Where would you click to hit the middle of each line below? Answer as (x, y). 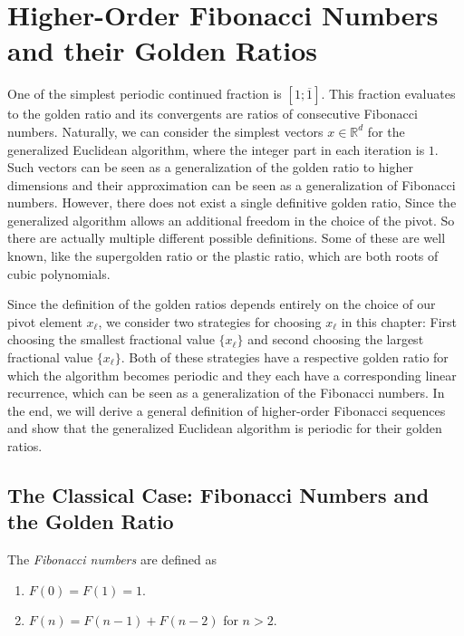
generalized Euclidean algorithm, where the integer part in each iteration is (216, 149)
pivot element (45, 321)
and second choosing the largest (336, 339)
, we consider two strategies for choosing (210, 321)
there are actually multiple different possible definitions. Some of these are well (227, 238)
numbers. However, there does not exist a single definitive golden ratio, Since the (232, 202)
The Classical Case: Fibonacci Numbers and (218, 494)
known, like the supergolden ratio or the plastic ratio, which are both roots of (223, 256)
